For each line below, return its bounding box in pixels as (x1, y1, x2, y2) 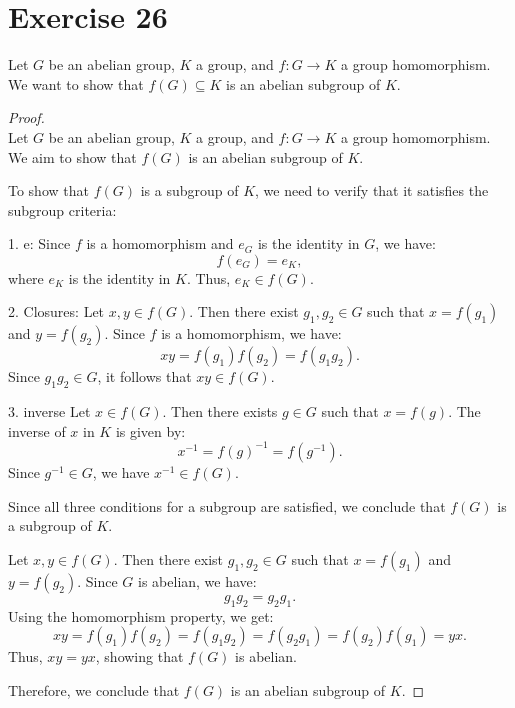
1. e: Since (8, 233, 71, 254)
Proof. (8, 107, 45, 128)
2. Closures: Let (8, 301, 105, 322)
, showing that (95, 646, 184, 667)
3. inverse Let (8, 401, 91, 422)
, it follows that (97, 366, 192, 387)
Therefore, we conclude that (8, 679, 180, 700)
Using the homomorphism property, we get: (8, 605, 274, 626)
